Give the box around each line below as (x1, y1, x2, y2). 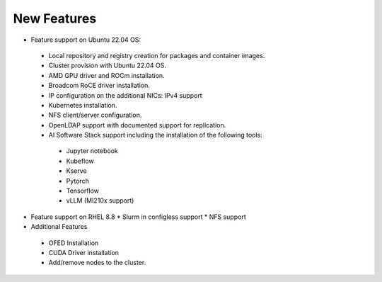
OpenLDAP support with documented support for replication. (48, 120, 226, 129)
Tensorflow (66, 186, 99, 195)
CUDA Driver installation (48, 248, 120, 256)
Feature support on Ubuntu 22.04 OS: (30, 35, 141, 44)
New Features (13, 11, 97, 26)
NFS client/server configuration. (48, 111, 142, 120)
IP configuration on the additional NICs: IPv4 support (48, 91, 202, 99)
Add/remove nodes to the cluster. (48, 259, 146, 267)
